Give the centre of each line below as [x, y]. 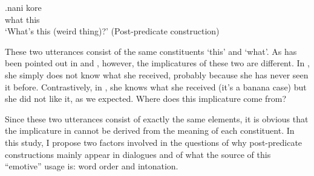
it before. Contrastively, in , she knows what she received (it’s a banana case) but [156, 86]
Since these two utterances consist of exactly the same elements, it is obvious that [157, 118]
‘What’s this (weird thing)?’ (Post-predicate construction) [112, 31]
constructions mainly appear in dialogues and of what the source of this [138, 154]
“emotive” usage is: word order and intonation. [92, 166]
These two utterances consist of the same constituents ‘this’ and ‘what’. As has [151, 51]
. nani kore [23, 7]
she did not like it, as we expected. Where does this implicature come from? [146, 99]
